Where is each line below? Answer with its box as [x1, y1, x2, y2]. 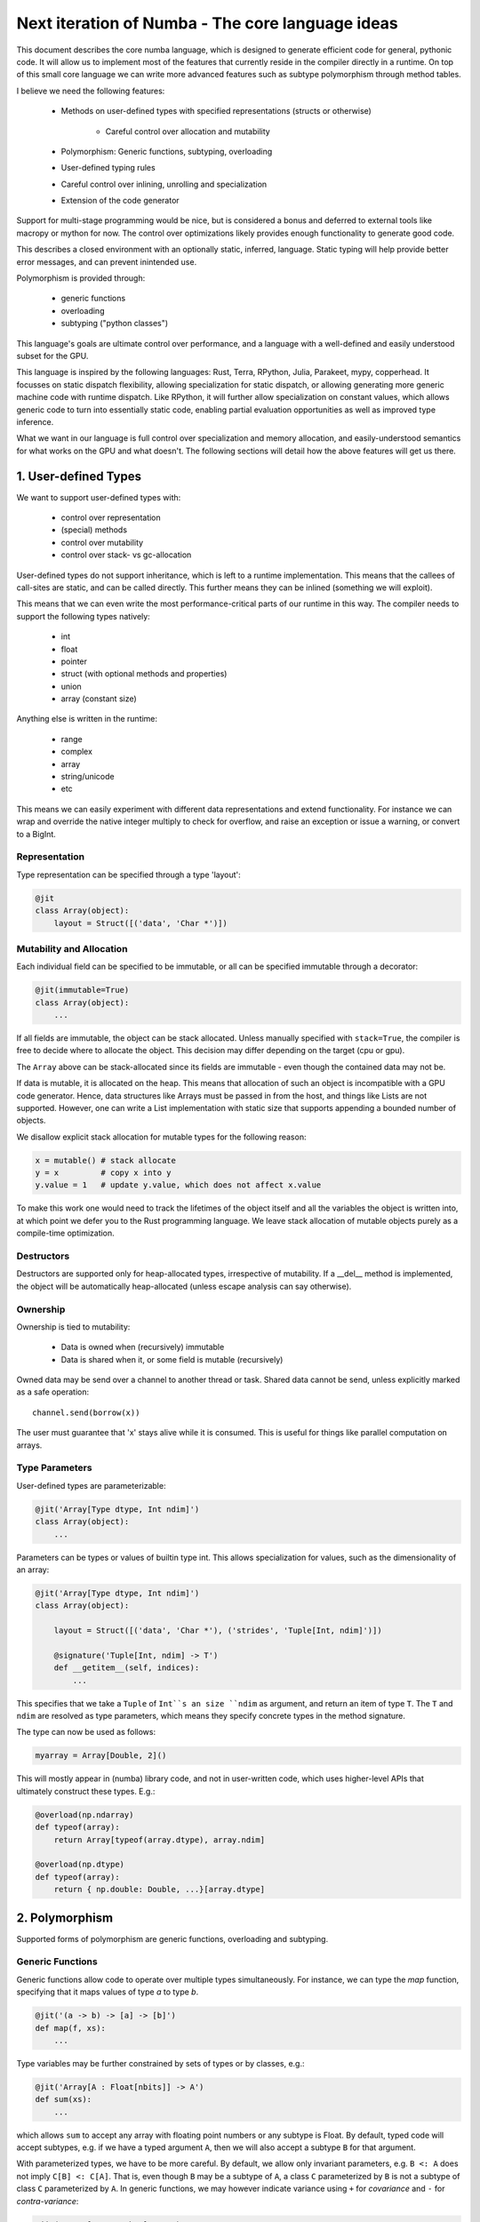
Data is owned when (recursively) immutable [60, 1342, 225, 1353]
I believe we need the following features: [16, 85, 165, 96]
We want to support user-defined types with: [16, 492, 181, 502]
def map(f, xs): [35, 2023, 107, 2033]
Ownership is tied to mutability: [16, 1321, 131, 1332]
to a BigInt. [16, 828, 57, 839]
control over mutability [60, 537, 144, 548]
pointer [60, 656, 88, 667]
